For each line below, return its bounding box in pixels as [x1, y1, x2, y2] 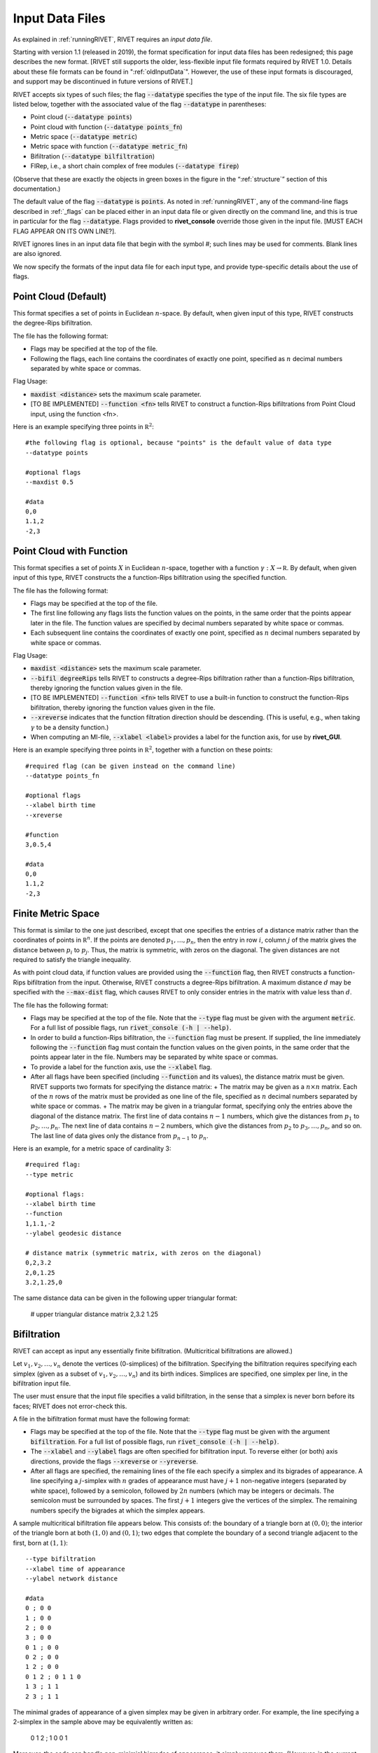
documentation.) [13, 184, 61, 193]
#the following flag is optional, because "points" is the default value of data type [25, 439, 332, 447]
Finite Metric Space [13, 907, 100, 919]
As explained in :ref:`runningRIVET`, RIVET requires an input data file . [13, 35, 213, 43]
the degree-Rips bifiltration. [13, 319, 92, 327]
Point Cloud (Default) [13, 290, 107, 302]
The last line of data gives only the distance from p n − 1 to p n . [30, 1131, 209, 1142]
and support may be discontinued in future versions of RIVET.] [13, 77, 193, 86]
